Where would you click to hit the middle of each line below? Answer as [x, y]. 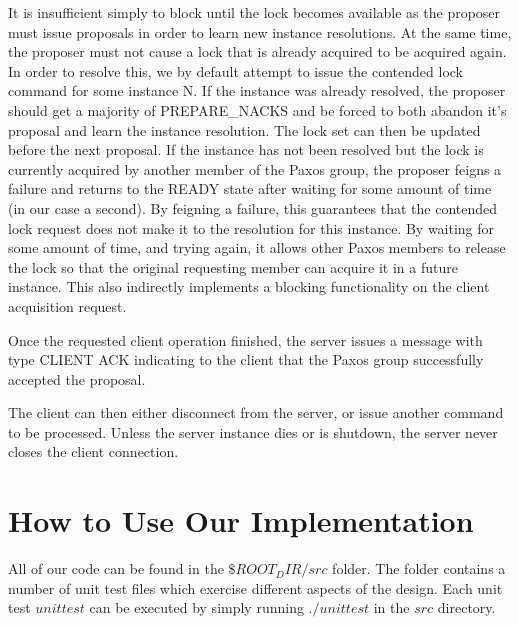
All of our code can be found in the [116, 568]
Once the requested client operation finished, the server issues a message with [245, 339]
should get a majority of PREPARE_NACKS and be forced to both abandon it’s [257, 109]
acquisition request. [67, 305]
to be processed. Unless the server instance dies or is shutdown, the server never [253, 431]
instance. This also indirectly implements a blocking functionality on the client [249, 286]
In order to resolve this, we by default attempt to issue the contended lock [235, 70]
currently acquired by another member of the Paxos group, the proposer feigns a [255, 168]
